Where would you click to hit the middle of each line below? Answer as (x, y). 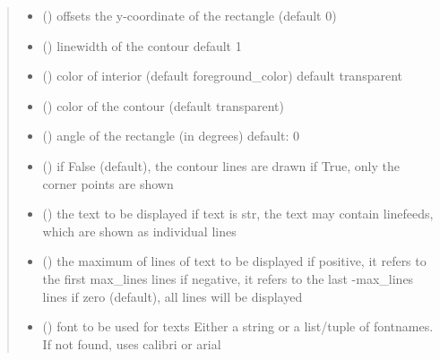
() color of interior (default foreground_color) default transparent (223, 76)
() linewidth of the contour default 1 (142, 45)
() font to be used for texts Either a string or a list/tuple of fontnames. (238, 326)
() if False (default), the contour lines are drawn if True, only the (221, 165)
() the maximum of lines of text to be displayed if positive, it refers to (234, 261)
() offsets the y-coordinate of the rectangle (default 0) (190, 15)
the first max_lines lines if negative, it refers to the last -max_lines (228, 278)
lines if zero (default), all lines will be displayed (173, 296)
